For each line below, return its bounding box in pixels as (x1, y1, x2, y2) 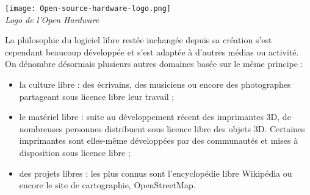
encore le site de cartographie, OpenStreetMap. (19, 179, 196, 191)
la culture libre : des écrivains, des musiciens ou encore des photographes (19, 78, 291, 91)
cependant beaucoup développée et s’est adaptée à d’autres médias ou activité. (5, 45, 299, 58)
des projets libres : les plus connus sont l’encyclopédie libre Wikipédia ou (19, 166, 292, 179)
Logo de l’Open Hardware (5, 13, 99, 26)
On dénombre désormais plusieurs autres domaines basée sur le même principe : (5, 57, 303, 70)
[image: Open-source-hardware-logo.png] (5, 4, 171, 13)
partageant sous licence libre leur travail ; (19, 90, 175, 102)
